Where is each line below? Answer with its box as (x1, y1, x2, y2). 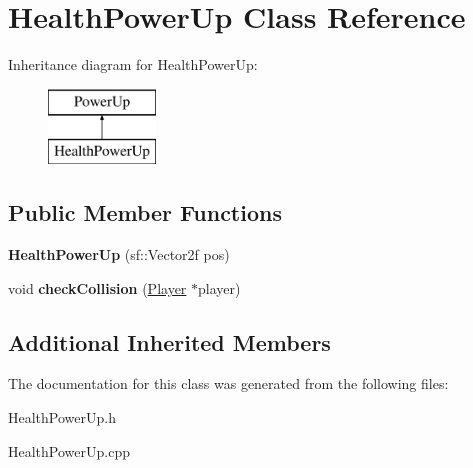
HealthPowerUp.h (8, 407, 116, 428)
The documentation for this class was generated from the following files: (8, 373, 449, 394)
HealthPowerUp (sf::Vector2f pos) (8, 244, 230, 265)
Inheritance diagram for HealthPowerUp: (8, 54, 258, 75)
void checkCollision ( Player (8, 277, 187, 298)
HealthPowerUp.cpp (8, 440, 130, 461)
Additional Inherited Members (8, 326, 331, 357)
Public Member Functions (8, 197, 282, 228)
